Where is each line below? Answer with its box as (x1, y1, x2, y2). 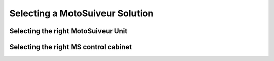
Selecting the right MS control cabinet (9, 43, 132, 51)
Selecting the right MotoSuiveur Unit (9, 27, 128, 35)
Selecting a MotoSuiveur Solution (9, 8, 154, 19)
